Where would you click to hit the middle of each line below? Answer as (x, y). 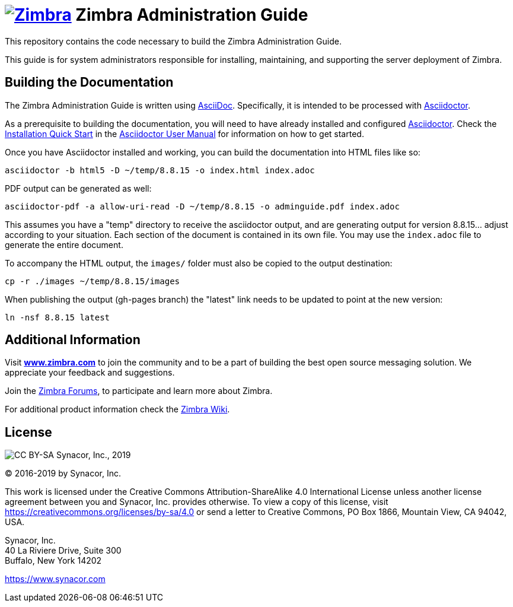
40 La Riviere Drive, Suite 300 (63, 551)
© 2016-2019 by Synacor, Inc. (63, 473)
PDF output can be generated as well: (78, 188)
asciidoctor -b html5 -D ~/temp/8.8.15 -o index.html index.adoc (160, 170)
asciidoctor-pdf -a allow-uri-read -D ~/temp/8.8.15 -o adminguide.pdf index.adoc (202, 206)
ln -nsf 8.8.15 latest (58, 317)
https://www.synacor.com (55, 579)
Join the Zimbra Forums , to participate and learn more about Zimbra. (139, 391)
